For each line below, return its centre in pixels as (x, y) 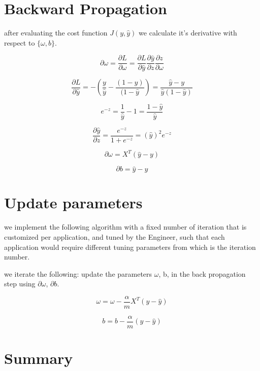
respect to (20, 42)
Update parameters (73, 202)
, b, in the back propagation (202, 273)
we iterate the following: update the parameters (78, 273)
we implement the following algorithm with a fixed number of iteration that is (125, 227)
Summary (39, 358)
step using (20, 284)
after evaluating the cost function (56, 33)
